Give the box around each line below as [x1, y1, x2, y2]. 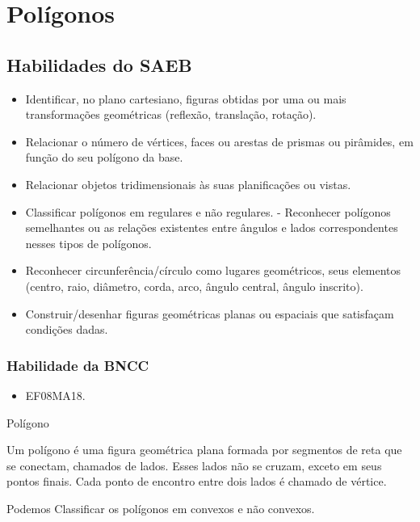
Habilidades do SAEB [6, 52, 192, 77]
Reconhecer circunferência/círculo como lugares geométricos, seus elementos [25, 262, 401, 279]
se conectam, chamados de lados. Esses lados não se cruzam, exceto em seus [6, 457, 382, 474]
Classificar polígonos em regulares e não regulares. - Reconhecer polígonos [25, 203, 391, 220]
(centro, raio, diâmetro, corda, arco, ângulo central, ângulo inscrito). [25, 277, 363, 294]
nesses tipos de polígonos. [25, 234, 152, 251]
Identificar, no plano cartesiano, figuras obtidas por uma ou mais [25, 90, 346, 107]
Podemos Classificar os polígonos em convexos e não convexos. [6, 499, 315, 516]
